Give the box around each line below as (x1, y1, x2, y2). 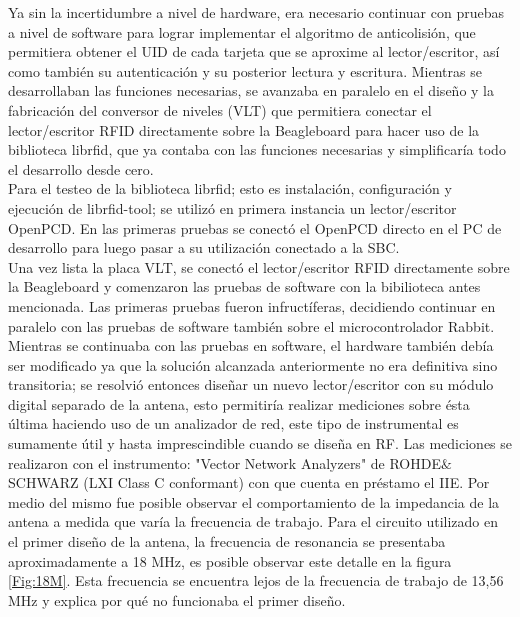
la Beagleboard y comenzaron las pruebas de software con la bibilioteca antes (8, 276, 481, 297)
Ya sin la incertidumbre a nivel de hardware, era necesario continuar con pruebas (8, 2, 504, 22)
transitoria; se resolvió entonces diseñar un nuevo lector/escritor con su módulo (8, 374, 494, 395)
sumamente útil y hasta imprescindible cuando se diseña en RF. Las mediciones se (8, 433, 513, 454)
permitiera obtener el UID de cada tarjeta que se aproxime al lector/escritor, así (8, 41, 500, 62)
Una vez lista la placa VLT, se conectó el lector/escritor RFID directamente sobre (8, 256, 510, 277)
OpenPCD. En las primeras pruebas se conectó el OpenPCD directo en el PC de (8, 217, 502, 238)
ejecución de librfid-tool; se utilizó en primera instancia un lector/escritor (8, 197, 457, 218)
